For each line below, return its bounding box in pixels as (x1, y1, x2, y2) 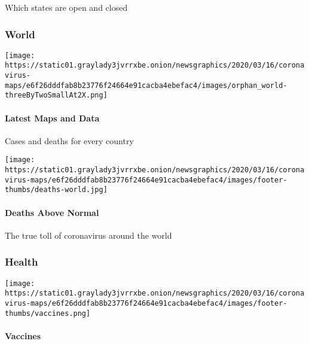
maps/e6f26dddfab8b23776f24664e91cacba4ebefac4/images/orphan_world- (5, 81, 287, 90)
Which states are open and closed (5, 1, 128, 13)
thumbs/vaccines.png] (5, 309, 91, 318)
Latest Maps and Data (5, 111, 100, 124)
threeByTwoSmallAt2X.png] (5, 91, 108, 100)
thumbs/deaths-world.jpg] (5, 185, 108, 194)
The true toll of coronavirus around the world (5, 229, 172, 241)
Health (5, 254, 38, 269)
